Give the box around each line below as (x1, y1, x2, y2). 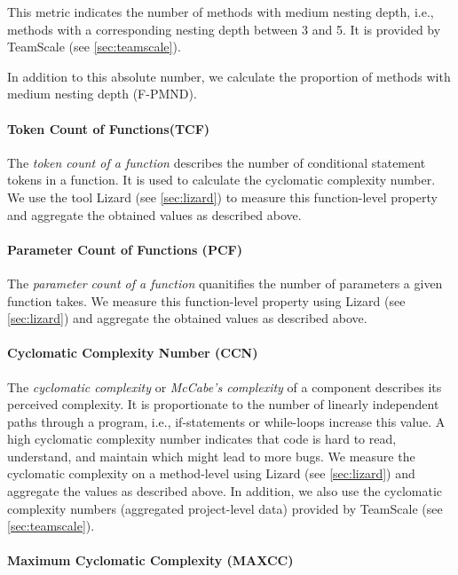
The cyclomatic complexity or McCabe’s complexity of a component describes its (7, 377, 442, 396)
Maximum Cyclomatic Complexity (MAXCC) (7, 551, 294, 570)
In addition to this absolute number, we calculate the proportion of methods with (7, 67, 451, 85)
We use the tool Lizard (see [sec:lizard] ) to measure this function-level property (7, 187, 438, 206)
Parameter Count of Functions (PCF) (7, 240, 242, 258)
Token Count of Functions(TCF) (7, 119, 210, 138)
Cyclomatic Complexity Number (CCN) (7, 343, 258, 362)
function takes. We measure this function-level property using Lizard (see (7, 291, 406, 310)
